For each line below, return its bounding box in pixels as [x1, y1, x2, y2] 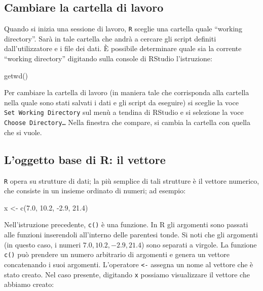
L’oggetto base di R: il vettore [4, 151, 166, 167]
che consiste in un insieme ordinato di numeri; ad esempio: [4, 185, 186, 196]
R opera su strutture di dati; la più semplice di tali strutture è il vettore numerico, [4, 175, 259, 186]
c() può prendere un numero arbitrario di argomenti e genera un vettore [4, 249, 230, 260]
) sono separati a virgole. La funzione [141, 239, 257, 250]
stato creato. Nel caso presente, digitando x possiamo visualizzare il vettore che [4, 269, 250, 279]
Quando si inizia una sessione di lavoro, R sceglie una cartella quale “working [4, 23, 243, 34]
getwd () [4, 70, 28, 80]
